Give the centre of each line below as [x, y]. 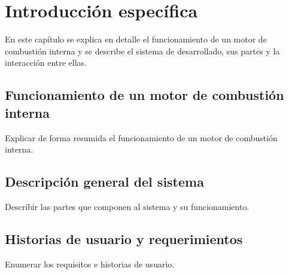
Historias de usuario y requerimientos [124, 238]
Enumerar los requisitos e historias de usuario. [90, 264]
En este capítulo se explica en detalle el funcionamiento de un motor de [136, 39]
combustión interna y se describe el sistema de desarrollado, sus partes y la [142, 51]
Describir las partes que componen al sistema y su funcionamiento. [127, 206]
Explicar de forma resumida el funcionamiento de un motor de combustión [141, 137]
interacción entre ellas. [46, 63]
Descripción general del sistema [104, 182]
